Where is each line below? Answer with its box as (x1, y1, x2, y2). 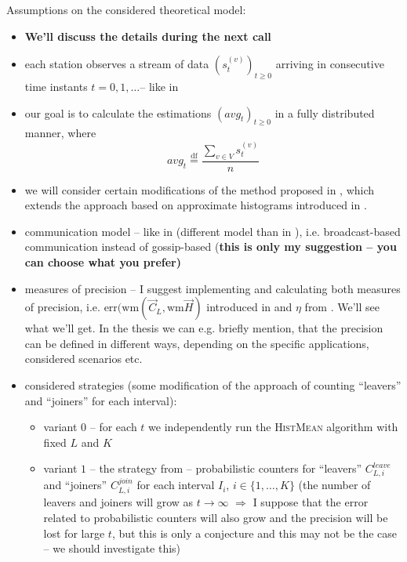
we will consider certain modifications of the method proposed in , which (24, 181, 375, 198)
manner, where (24, 125, 96, 141)
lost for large (43, 524, 105, 541)
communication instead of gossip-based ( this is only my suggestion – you (24, 238, 397, 255)
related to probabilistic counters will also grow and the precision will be (43, 509, 388, 526)
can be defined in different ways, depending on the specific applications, (24, 335, 369, 351)
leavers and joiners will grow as (43, 494, 194, 510)
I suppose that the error (253, 494, 369, 510)
